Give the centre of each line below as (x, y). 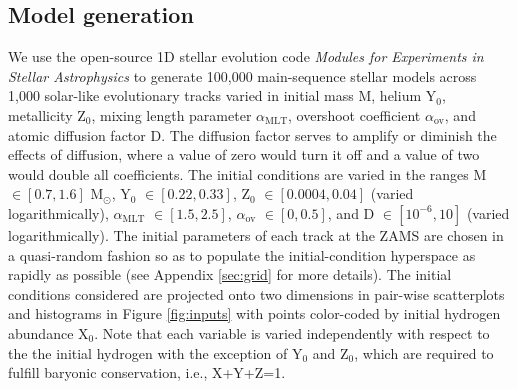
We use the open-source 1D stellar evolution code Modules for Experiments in (246, 56)
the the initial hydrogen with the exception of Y (155, 352)
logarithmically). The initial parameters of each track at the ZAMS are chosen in (256, 234)
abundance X (48, 332)
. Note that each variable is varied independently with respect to (292, 332)
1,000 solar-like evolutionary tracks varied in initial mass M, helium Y (222, 95)
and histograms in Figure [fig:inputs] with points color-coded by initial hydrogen (254, 313)
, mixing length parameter (171, 114)
